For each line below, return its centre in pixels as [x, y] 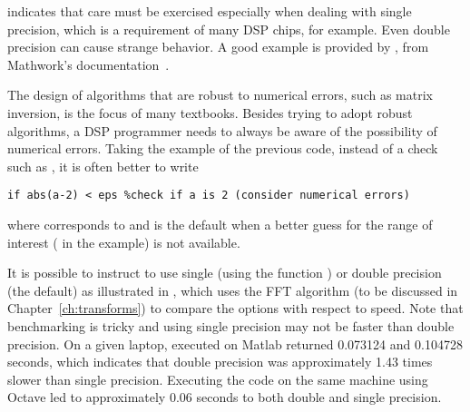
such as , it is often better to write [103, 166]
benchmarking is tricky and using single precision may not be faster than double [231, 325]
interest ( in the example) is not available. [124, 242]
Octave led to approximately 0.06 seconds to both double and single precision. [225, 397]
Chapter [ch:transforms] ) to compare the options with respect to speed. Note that [235, 308]
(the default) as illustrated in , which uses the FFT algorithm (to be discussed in [233, 290]
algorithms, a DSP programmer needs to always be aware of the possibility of [222, 130]
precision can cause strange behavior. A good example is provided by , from [218, 47]
